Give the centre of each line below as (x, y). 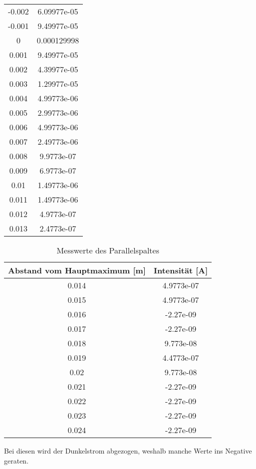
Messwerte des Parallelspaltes (108, 250)
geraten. (16, 460)
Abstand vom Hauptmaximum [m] (77, 270)
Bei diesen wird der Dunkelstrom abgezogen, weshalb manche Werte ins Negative (128, 451)
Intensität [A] (181, 270)
